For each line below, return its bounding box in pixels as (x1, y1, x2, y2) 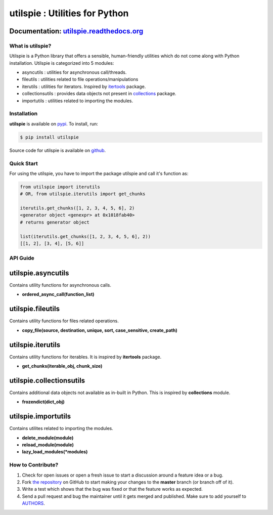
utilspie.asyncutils (9, 269, 69, 277)
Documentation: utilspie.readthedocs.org (9, 27, 144, 35)
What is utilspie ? (9, 42, 52, 49)
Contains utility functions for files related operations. (9, 318, 119, 324)
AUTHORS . (22, 500, 45, 506)
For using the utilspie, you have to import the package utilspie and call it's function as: (9, 170, 189, 177)
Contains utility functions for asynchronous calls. (9, 282, 111, 288)
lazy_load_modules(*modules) (22, 449, 88, 455)
